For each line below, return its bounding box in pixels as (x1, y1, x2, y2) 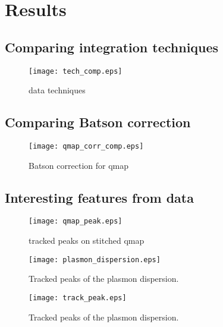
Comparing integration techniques (5, 37, 219, 56)
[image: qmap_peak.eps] (29, 217, 123, 226)
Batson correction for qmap (29, 159, 128, 171)
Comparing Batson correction (5, 113, 191, 131)
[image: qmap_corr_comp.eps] (29, 142, 144, 151)
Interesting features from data (5, 188, 194, 206)
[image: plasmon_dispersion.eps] (29, 255, 161, 264)
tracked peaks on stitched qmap (29, 234, 145, 247)
